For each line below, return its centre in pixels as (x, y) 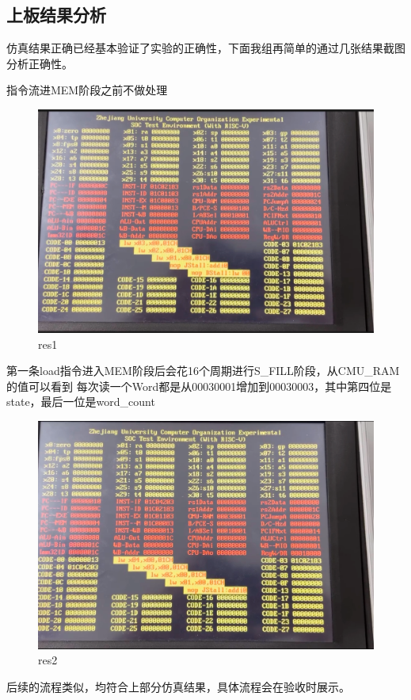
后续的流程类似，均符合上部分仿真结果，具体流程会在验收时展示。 (178, 686)
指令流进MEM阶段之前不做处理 (87, 90)
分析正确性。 (40, 63)
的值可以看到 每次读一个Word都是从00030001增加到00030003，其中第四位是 (199, 386)
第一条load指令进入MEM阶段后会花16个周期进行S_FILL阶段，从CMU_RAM (203, 371)
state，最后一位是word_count (81, 402)
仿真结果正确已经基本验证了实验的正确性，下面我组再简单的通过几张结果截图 (206, 48)
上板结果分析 (56, 15)
